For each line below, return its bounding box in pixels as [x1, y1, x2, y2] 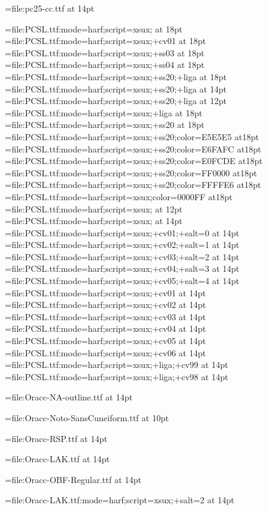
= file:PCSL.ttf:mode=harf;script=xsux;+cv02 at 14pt [5, 298, 206, 311]
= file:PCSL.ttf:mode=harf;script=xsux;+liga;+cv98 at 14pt [5, 370, 229, 383]
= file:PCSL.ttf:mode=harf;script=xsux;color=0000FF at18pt [5, 190, 233, 203]
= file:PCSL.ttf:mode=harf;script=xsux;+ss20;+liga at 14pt [5, 82, 227, 95]
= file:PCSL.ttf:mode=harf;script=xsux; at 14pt [5, 214, 183, 227]
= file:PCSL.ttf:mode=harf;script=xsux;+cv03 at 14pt [5, 310, 206, 323]
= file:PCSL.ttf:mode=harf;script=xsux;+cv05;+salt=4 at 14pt [5, 274, 240, 287]
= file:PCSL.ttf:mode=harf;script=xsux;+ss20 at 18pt [5, 118, 205, 131]
